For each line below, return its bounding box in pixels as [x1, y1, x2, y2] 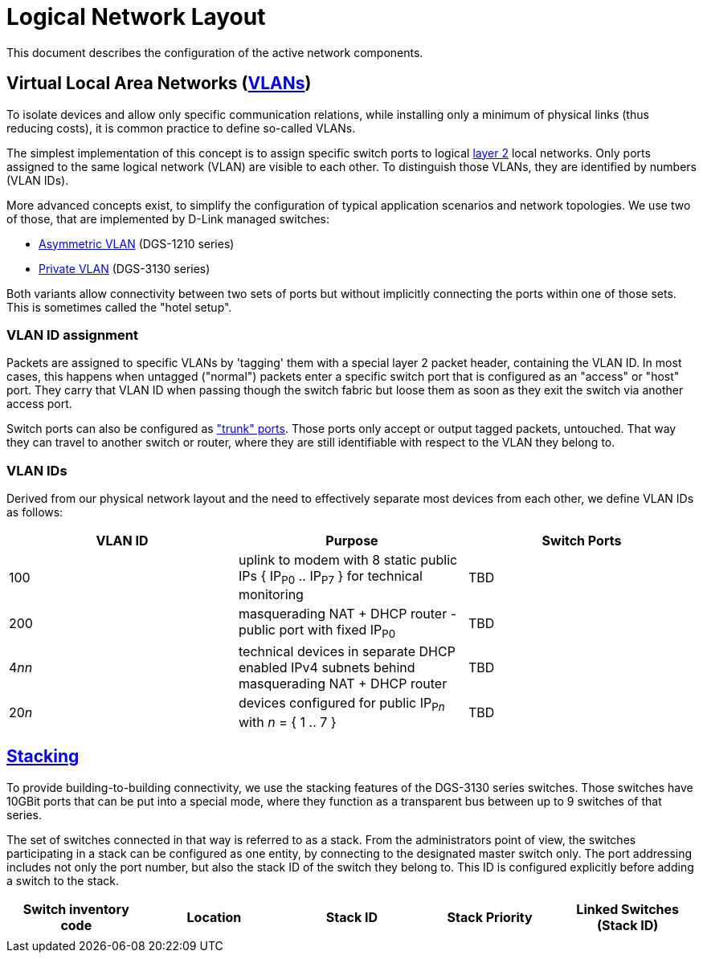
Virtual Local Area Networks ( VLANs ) [6, 73, 312, 94]
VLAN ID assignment [6, 326, 138, 343]
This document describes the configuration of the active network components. [6, 45, 423, 59]
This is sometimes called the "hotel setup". [6, 300, 232, 314]
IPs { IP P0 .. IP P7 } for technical [238, 568, 423, 587]
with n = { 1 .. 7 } [238, 713, 337, 730]
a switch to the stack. [6, 873, 120, 888]
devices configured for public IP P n [238, 695, 445, 714]
